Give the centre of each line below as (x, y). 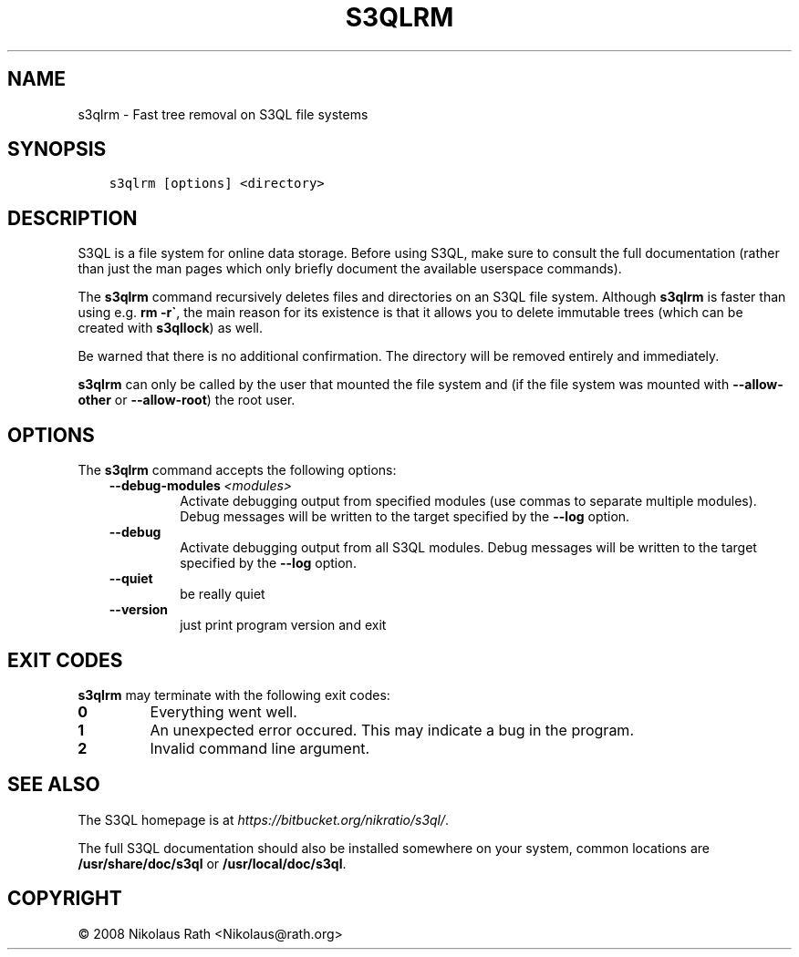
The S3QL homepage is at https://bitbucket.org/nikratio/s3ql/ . (264, 819)
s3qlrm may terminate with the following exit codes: (234, 695)
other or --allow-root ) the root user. (187, 400)
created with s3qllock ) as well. (171, 328)
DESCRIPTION (73, 218)
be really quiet (223, 594)
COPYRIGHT (65, 899)
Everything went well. (223, 711)
